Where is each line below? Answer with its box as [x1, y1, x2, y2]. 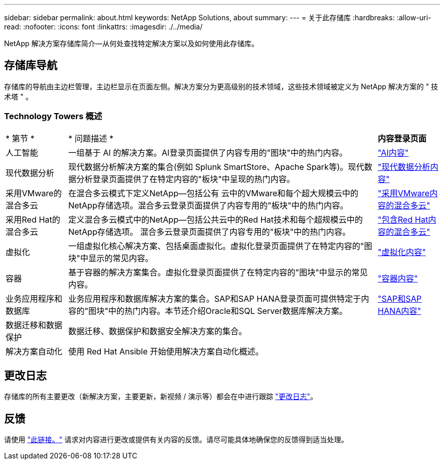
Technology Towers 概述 [4, 111, 102, 122]
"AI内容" [378, 147, 409, 158]
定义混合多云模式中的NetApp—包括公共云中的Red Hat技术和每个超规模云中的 [68, 214, 363, 225]
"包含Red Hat [378, 214, 428, 225]
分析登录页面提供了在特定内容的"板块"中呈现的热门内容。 [76, 173, 295, 184]
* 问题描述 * [68, 133, 114, 144]
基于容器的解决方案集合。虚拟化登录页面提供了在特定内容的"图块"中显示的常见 [68, 267, 368, 277]
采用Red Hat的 [6, 214, 60, 225]
